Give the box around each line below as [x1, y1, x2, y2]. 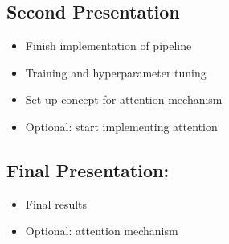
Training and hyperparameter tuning [25, 64, 207, 81]
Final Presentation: [6, 157, 170, 182]
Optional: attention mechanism [25, 222, 178, 239]
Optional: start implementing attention [25, 118, 218, 134]
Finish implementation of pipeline [25, 37, 192, 54]
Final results [25, 195, 88, 212]
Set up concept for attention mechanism [25, 91, 223, 108]
